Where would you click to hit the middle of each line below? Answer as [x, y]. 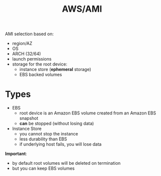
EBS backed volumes [41, 75]
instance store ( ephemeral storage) [55, 69]
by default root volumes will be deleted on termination [66, 163]
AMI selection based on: [30, 34]
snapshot [29, 118]
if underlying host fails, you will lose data [60, 144]
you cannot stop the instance [49, 134]
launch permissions [32, 59]
